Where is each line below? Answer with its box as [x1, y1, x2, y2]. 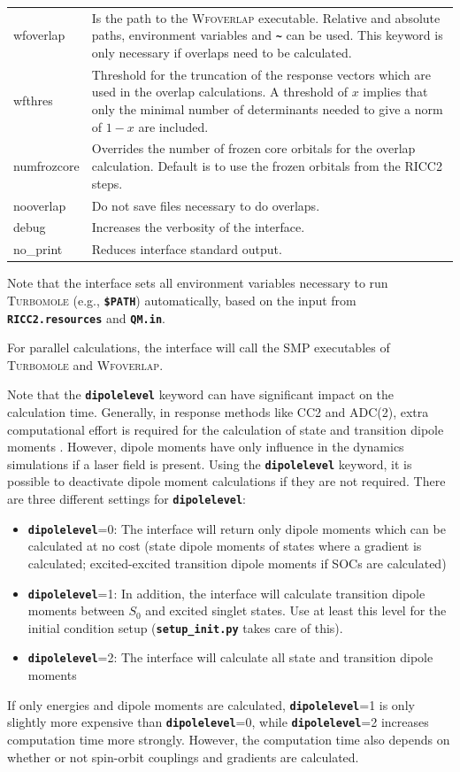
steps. [91, 174, 123, 192]
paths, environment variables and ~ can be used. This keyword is [91, 26, 443, 44]
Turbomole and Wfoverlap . [7, 355, 164, 374]
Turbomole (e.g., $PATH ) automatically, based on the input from [7, 290, 356, 309]
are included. [138, 117, 209, 135]
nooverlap [13, 196, 66, 214]
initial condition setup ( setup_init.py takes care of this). [27, 618, 343, 637]
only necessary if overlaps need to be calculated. [91, 43, 352, 61]
